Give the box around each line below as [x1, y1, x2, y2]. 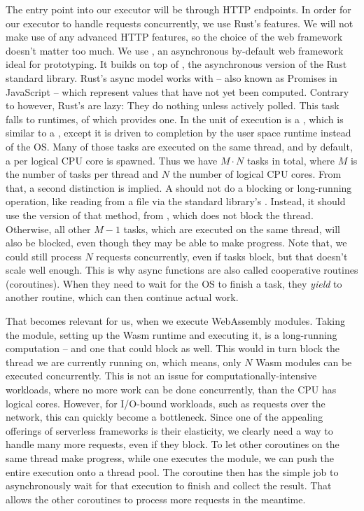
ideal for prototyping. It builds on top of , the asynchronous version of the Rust [6, 57, 347, 71]
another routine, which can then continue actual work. [6, 290, 239, 304]
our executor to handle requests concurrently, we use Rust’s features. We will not [6, 15, 353, 30]
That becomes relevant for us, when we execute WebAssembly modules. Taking [6, 314, 345, 328]
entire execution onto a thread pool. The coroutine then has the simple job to [6, 464, 339, 479]
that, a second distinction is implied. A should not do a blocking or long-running [6, 180, 352, 195]
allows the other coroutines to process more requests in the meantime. [6, 491, 306, 506]
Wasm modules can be [255, 354, 352, 369]
